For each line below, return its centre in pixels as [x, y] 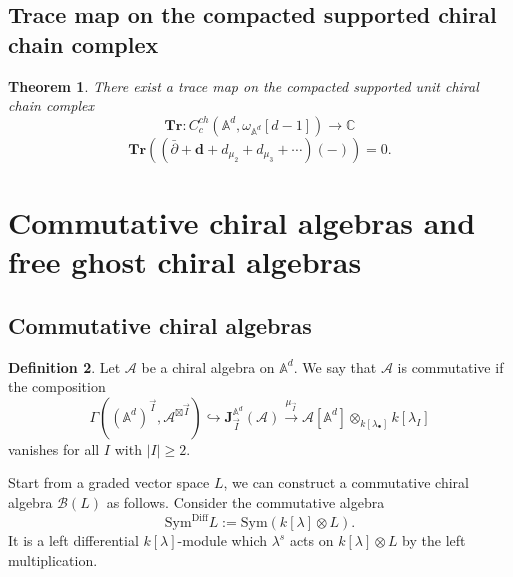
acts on [311, 540]
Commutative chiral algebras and [242, 221]
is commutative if [450, 366]
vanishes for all [54, 448]
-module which [222, 540]
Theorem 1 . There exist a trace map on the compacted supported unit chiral [243, 85]
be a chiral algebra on [208, 366]
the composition [57, 386]
